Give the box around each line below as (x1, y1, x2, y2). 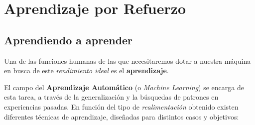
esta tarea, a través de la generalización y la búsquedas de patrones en (4, 92, 219, 102)
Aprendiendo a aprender (4, 32, 133, 47)
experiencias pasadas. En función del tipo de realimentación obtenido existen (4, 101, 239, 112)
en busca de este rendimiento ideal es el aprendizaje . (4, 65, 169, 76)
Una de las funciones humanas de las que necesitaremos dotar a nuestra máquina (4, 55, 251, 66)
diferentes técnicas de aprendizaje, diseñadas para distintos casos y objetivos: (4, 111, 239, 122)
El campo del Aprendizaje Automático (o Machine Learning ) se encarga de (4, 82, 244, 92)
